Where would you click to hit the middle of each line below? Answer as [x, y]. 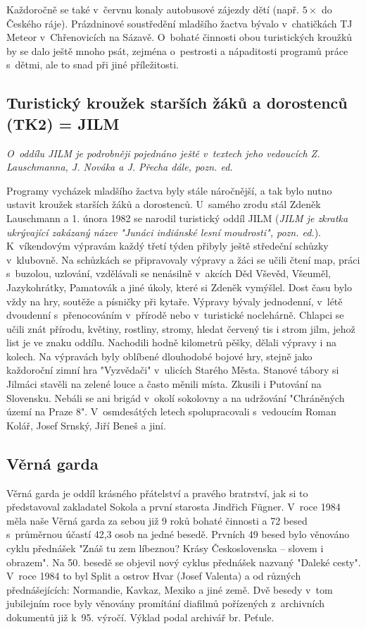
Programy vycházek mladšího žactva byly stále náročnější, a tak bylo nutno [169, 190]
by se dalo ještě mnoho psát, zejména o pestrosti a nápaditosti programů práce [177, 50]
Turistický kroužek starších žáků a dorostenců [177, 103]
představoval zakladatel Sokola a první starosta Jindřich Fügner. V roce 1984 [173, 507]
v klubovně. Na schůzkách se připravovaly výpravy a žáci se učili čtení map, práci [183, 259]
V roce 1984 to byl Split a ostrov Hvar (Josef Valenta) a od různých [154, 576]
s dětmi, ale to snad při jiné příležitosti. [93, 65]
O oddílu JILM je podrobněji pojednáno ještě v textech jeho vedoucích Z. [163, 153]
